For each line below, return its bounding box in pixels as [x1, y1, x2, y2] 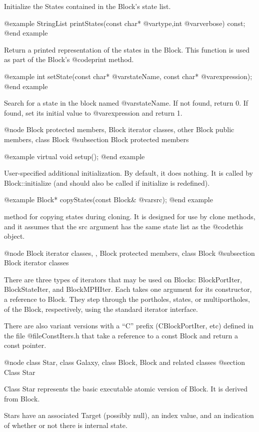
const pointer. [4, 340, 46, 350]
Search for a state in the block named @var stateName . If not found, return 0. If [4, 98, 248, 108]
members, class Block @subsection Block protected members [4, 134, 189, 144]
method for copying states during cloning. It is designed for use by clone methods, [4, 211, 255, 221]
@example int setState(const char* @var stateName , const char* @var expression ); [4, 71, 252, 81]
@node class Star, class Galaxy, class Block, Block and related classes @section [4, 357, 245, 367]
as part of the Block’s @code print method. [4, 54, 134, 65]
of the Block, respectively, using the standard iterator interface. [4, 303, 198, 314]
